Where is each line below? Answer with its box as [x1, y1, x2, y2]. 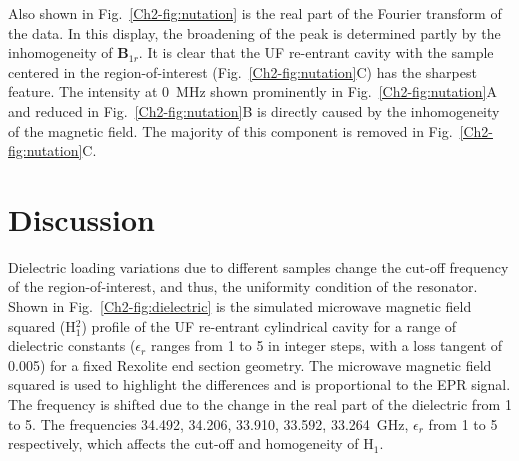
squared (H [8, 315, 76, 336]
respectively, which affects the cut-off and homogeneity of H [8, 433, 374, 454]
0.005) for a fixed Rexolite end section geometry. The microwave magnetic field [8, 354, 492, 375]
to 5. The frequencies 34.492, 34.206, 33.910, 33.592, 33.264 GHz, [8, 413, 409, 434]
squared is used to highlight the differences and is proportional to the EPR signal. [8, 374, 511, 395]
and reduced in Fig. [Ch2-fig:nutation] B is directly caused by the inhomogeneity [8, 100, 500, 121]
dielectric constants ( [8, 335, 136, 356]
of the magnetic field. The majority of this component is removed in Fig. [8, 120, 453, 141]
